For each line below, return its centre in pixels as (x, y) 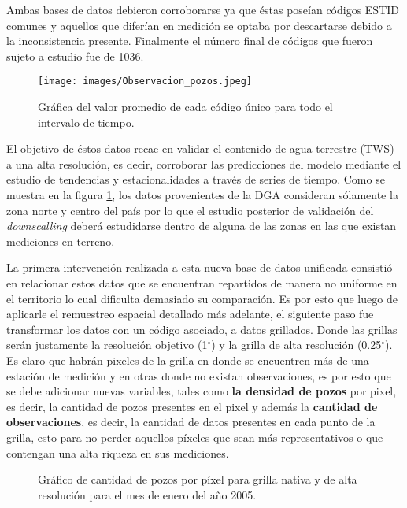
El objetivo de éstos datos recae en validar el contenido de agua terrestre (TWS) (200, 148)
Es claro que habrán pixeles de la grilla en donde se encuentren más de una (188, 360)
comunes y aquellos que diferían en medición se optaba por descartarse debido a (199, 25)
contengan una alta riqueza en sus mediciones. (118, 452)
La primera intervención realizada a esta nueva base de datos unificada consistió (200, 267)
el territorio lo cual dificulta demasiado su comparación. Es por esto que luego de (202, 298)
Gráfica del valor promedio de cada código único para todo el (185, 107)
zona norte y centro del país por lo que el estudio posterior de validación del (190, 210)
